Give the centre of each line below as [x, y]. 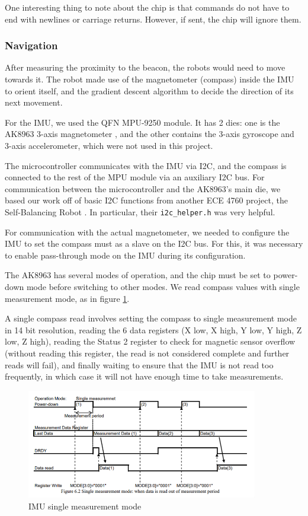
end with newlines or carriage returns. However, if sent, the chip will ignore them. [153, 19]
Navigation [31, 45]
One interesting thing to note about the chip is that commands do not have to [147, 7]
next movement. [34, 102]
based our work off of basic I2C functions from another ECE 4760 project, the [146, 200]
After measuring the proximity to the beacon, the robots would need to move [145, 67]
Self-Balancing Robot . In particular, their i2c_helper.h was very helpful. [140, 211]
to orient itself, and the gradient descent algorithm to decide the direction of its [149, 90]
